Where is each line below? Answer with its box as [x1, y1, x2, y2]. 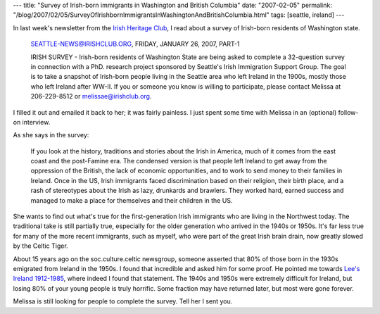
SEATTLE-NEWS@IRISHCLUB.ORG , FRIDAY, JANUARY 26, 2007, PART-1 [30, 39, 240, 49]
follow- [338, 108, 359, 116]
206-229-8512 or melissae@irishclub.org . [30, 92, 152, 101]
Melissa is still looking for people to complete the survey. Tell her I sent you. [13, 297, 233, 306]
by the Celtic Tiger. [13, 241, 68, 250]
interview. [22, 118, 51, 126]
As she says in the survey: [13, 131, 89, 139]
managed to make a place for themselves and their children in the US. [30, 196, 233, 204]
